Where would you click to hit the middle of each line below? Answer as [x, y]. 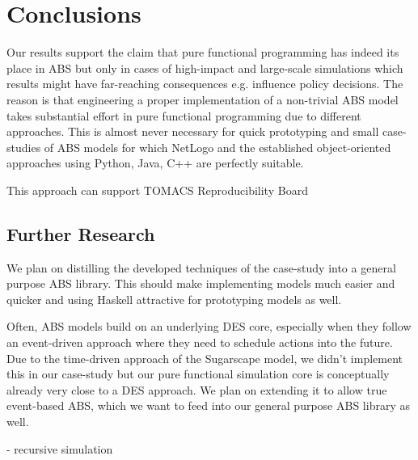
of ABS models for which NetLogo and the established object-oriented [217, 147]
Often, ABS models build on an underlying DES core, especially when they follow [209, 326]
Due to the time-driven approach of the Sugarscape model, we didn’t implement [205, 358]
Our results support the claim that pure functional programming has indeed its [203, 52]
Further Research [81, 233]
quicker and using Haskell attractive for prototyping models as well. [174, 299]
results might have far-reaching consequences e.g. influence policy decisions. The [205, 84]
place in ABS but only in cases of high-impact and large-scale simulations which [205, 68]
